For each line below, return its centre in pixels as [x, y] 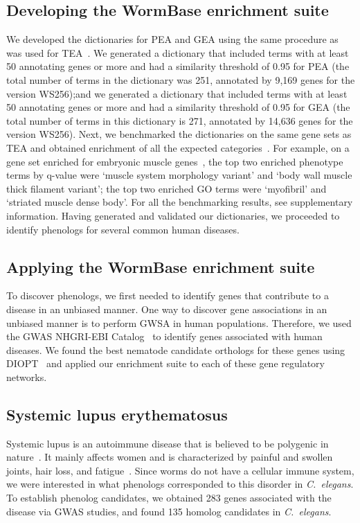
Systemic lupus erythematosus [117, 414]
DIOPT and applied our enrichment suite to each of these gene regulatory [165, 363]
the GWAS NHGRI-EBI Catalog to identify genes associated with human [164, 336]
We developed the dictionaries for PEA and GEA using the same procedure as [172, 39]
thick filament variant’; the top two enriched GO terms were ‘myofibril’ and [166, 188]
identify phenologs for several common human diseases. [123, 229]
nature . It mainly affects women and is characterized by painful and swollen [170, 457]
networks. [27, 376]
